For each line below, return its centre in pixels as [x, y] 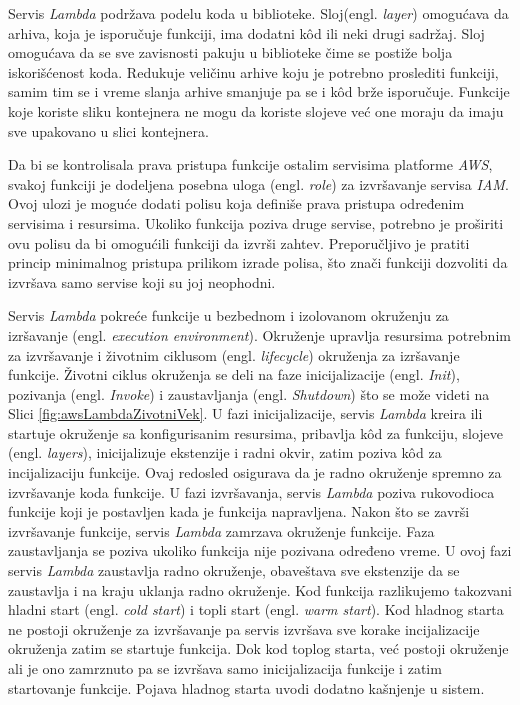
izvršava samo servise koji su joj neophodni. [142, 281]
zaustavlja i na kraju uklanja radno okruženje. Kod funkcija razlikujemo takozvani [260, 589]
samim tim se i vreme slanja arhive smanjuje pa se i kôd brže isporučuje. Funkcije [259, 91]
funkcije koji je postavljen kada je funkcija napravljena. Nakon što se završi [239, 511]
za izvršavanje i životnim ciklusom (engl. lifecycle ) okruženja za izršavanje [234, 354]
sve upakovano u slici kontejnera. [108, 130]
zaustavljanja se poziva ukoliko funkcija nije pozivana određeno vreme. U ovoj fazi [260, 550]
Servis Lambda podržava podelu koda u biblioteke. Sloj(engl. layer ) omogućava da [258, 13]
